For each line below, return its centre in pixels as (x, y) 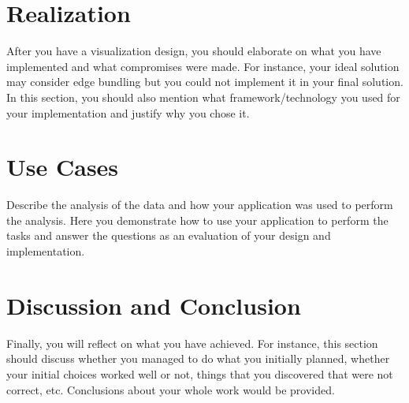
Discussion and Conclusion (154, 305)
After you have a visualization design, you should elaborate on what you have (194, 51)
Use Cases (63, 167)
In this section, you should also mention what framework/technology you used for (203, 97)
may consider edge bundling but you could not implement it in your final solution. (205, 82)
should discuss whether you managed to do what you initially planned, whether (198, 358)
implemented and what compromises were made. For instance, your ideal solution (203, 66)
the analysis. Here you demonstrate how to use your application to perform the (197, 220)
